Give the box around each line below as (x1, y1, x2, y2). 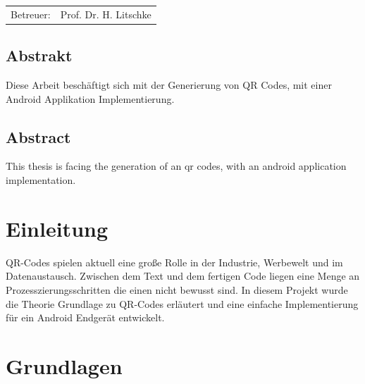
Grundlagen (6, 351, 123, 380)
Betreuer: (11, 6, 51, 21)
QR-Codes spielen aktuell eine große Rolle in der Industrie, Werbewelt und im (6, 254, 343, 269)
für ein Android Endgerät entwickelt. (6, 310, 165, 325)
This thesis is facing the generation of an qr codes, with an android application (6, 159, 347, 173)
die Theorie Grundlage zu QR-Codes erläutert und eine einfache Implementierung (6, 296, 359, 311)
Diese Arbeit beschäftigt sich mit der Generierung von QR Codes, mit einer (6, 78, 332, 92)
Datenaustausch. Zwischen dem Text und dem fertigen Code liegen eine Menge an (6, 268, 360, 283)
